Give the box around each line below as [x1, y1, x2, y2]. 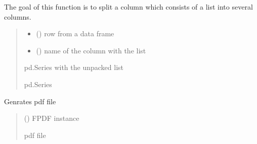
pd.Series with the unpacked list [24, 62, 124, 73]
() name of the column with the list [36, 45, 146, 55]
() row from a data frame [36, 28, 114, 39]
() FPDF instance [24, 113, 79, 123]
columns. [4, 11, 31, 22]
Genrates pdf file [4, 96, 56, 106]
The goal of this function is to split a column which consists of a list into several [4, 2, 253, 12]
